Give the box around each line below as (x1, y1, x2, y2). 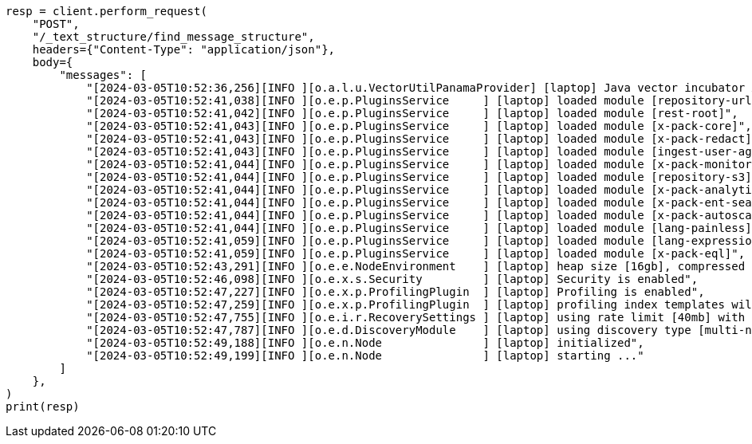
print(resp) (6, 400, 80, 413)
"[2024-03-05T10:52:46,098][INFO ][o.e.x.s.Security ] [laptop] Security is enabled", (86, 273, 699, 285)
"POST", (32, 18, 80, 30)
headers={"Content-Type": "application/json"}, (32, 43, 336, 56)
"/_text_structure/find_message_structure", (32, 30, 315, 43)
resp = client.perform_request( (6, 5, 207, 18)
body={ (32, 56, 73, 69)
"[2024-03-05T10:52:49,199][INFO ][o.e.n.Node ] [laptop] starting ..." (86, 349, 644, 362)
